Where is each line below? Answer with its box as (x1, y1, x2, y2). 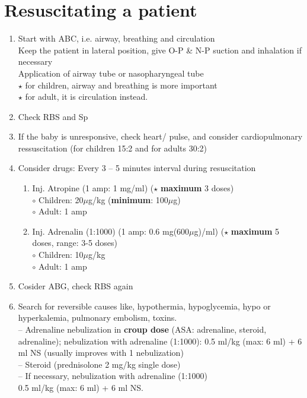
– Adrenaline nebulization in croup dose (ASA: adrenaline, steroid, (18, 323, 267, 335)
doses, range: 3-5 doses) (32, 236, 118, 249)
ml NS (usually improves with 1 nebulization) (18, 346, 184, 359)
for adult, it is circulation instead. (25, 90, 148, 103)
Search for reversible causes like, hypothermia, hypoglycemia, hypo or (18, 299, 271, 312)
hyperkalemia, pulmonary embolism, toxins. (18, 311, 177, 324)
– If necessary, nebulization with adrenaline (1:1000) (18, 369, 207, 382)
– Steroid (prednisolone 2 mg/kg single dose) (18, 358, 181, 370)
